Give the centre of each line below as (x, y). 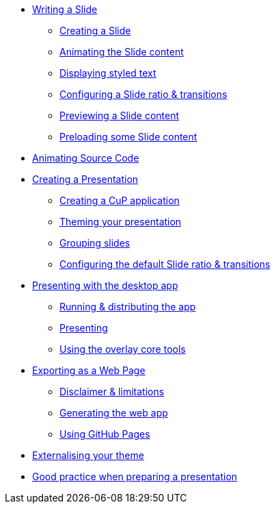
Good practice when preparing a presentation (135, 476)
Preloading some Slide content (128, 137)
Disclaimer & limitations (112, 392)
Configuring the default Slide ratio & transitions (165, 264)
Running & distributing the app (128, 307)
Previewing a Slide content (120, 115)
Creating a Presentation (85, 179)
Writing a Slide (65, 9)
